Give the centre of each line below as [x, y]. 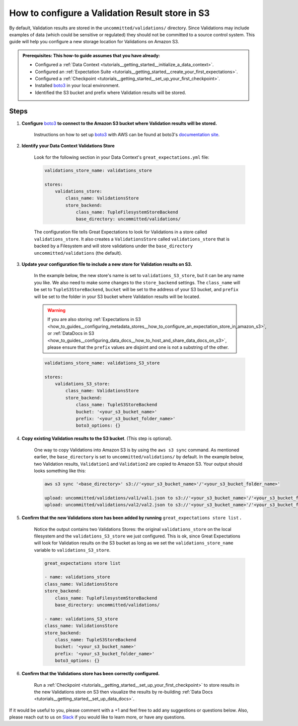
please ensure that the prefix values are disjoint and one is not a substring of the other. [138, 347]
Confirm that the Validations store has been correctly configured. [91, 674]
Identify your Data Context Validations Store [68, 146]
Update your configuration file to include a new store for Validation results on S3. [107, 264]
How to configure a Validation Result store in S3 [110, 13]
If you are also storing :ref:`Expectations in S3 [94, 319]
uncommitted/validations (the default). [78, 253]
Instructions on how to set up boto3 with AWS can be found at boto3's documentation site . [127, 134]
